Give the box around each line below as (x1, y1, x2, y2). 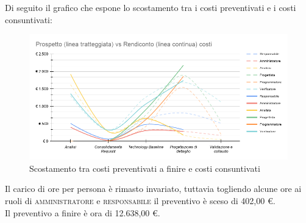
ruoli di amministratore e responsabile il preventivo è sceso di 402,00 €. (5, 194, 276, 207)
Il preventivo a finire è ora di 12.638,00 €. (5, 206, 160, 219)
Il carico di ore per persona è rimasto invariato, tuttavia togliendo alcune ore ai (5, 182, 302, 195)
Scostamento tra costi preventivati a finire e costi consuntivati (29, 161, 260, 174)
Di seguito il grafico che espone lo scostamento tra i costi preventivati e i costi (5, 1, 296, 13)
